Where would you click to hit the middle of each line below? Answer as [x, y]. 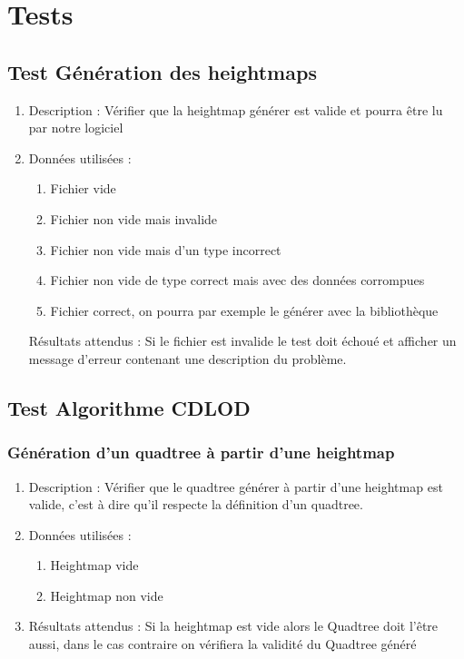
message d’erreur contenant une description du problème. [188, 358]
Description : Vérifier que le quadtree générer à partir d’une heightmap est [236, 486]
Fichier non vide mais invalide [134, 218]
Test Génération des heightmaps [162, 71]
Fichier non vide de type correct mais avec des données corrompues [237, 280]
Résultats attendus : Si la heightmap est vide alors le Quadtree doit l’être [233, 626]
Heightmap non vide [107, 595]
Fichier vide [83, 188]
